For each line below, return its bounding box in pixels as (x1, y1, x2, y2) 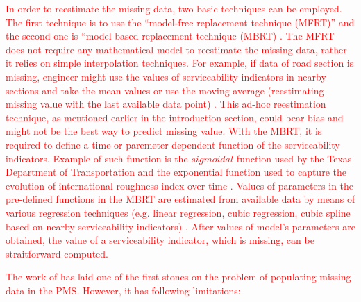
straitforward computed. (6, 246, 108, 260)
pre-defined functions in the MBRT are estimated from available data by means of (6, 192, 355, 206)
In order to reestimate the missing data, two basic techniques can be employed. (6, 1, 342, 15)
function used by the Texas (236, 151, 352, 165)
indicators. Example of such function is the (6, 151, 188, 165)
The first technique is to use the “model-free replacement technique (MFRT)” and (6, 15, 355, 29)
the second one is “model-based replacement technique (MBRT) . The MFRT (6, 28, 335, 43)
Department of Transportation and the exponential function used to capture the (6, 165, 346, 179)
